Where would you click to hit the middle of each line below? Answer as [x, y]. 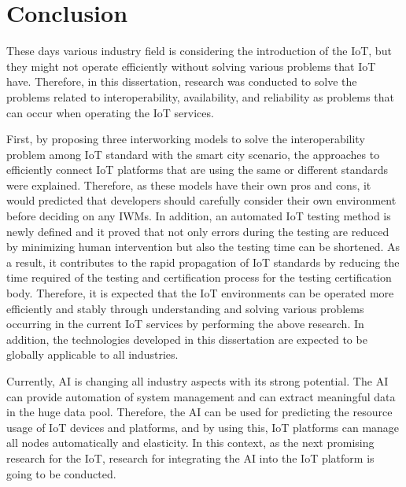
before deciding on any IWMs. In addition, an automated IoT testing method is [199, 216]
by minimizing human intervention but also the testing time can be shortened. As [203, 247]
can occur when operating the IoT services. [110, 112]
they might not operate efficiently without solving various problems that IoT [191, 66]
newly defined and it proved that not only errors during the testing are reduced [198, 231]
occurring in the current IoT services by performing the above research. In [185, 324]
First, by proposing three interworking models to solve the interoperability [186, 139]
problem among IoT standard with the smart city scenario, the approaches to [193, 154]
